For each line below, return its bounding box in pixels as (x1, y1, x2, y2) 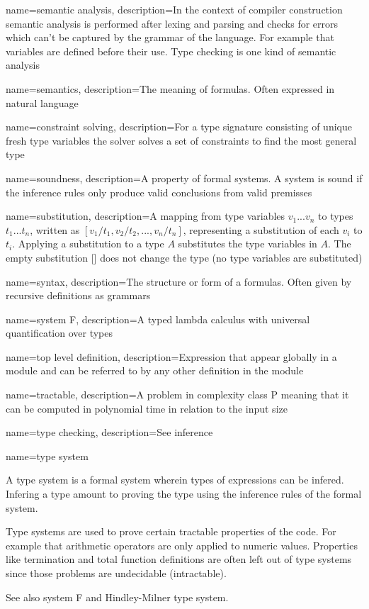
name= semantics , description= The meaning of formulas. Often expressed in (6, 81, 335, 96)
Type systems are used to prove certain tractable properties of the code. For (6, 524, 336, 539)
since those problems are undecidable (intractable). (6, 566, 227, 580)
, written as (30, 222, 80, 237)
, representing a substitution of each (183, 222, 339, 237)
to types (318, 208, 353, 223)
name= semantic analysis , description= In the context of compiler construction (6, 2, 343, 16)
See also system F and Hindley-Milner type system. (6, 589, 229, 604)
